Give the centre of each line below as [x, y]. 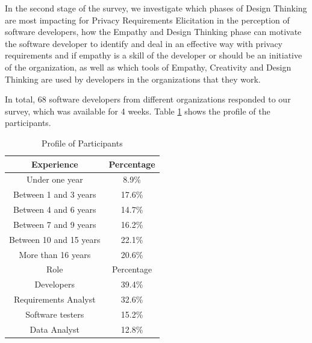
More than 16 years [55, 254]
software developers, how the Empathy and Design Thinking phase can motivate [153, 32]
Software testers [55, 314]
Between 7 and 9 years [55, 224]
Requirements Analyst [55, 299]
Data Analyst [55, 329]
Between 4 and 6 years [55, 209]
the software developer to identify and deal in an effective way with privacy [144, 43]
